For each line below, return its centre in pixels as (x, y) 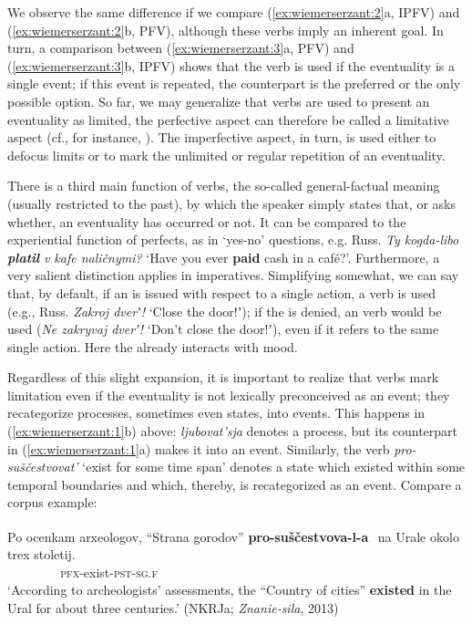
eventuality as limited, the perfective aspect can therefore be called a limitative (228, 119)
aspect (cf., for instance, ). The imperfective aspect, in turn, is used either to (222, 137)
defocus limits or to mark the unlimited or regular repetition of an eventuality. (226, 155)
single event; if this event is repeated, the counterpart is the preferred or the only (234, 83)
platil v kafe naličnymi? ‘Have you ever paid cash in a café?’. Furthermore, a (224, 257)
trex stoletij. (41, 554)
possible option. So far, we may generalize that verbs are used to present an (219, 101)
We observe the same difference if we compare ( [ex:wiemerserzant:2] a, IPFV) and (234, 12)
